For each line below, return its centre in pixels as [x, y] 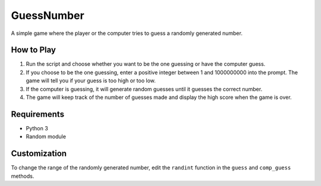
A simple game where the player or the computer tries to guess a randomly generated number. [127, 33]
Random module [46, 137]
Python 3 [37, 128]
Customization [39, 154]
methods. [23, 176]
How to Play [34, 50]
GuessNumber [48, 15]
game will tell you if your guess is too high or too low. [91, 81]
